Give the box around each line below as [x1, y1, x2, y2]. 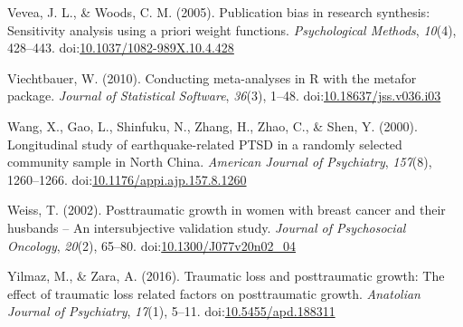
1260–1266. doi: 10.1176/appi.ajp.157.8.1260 [7, 169, 247, 188]
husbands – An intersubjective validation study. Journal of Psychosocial [7, 217, 406, 236]
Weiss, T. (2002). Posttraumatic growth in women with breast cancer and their [7, 200, 446, 219]
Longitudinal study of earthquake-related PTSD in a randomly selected [7, 134, 402, 153]
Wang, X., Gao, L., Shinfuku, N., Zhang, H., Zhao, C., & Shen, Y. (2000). [7, 116, 418, 135]
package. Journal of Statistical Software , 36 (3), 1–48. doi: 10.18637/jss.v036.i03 [7, 86, 441, 105]
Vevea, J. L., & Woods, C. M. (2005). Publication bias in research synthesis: [7, 3, 430, 21]
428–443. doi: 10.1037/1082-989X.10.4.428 [7, 38, 234, 57]
